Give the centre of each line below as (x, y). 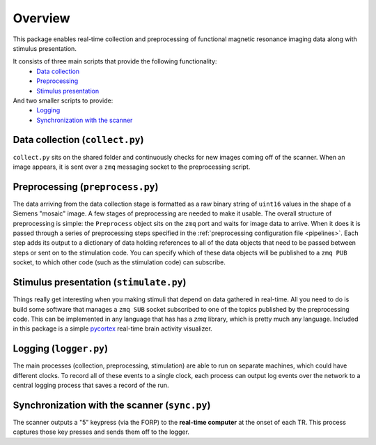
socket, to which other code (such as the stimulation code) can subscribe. (119, 262)
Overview (41, 18)
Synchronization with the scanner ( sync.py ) (112, 405)
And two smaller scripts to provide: (63, 100)
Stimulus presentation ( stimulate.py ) (100, 282)
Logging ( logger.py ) (60, 349)
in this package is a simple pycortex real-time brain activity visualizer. (112, 329)
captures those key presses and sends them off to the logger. (101, 432)
